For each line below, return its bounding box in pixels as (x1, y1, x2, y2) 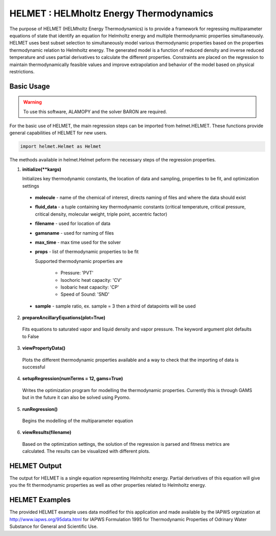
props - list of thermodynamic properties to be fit (35, 249, 139, 255)
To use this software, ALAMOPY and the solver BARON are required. (23, 108, 167, 115)
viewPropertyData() (22, 345, 66, 351)
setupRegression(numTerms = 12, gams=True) (22, 376, 123, 382)
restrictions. (9, 68, 35, 74)
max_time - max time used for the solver (35, 239, 121, 245)
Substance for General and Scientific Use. (9, 523, 98, 530)
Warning (23, 99, 42, 105)
